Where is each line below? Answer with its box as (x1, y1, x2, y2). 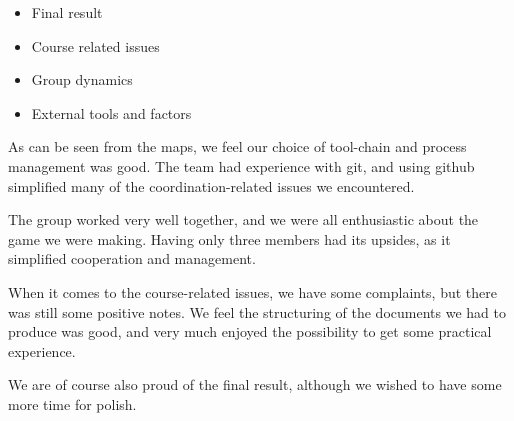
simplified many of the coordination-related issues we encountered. (8, 175, 415, 196)
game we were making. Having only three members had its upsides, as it (8, 228, 451, 249)
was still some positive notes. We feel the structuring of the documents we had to (8, 301, 506, 322)
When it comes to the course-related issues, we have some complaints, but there (8, 281, 498, 302)
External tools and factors (31, 102, 192, 123)
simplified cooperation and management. (8, 248, 256, 269)
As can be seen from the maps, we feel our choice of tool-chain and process (8, 136, 467, 157)
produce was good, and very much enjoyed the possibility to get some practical (8, 321, 492, 342)
